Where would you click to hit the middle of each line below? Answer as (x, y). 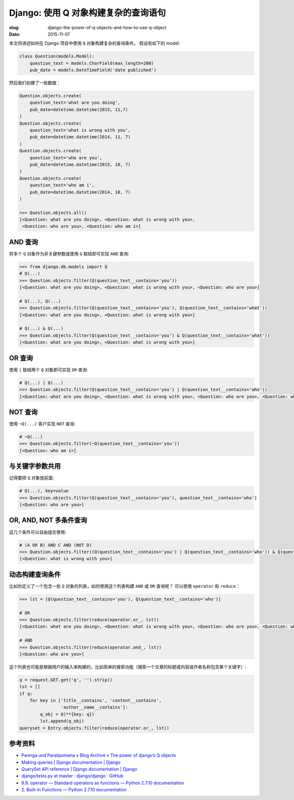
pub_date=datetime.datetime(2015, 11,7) (79, 110)
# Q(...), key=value (44, 491)
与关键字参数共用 (35, 466)
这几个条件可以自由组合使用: (38, 532)
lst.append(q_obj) (62, 721)
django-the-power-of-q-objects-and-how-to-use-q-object (107, 28)
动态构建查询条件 (35, 574)
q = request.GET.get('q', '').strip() (66, 680)
